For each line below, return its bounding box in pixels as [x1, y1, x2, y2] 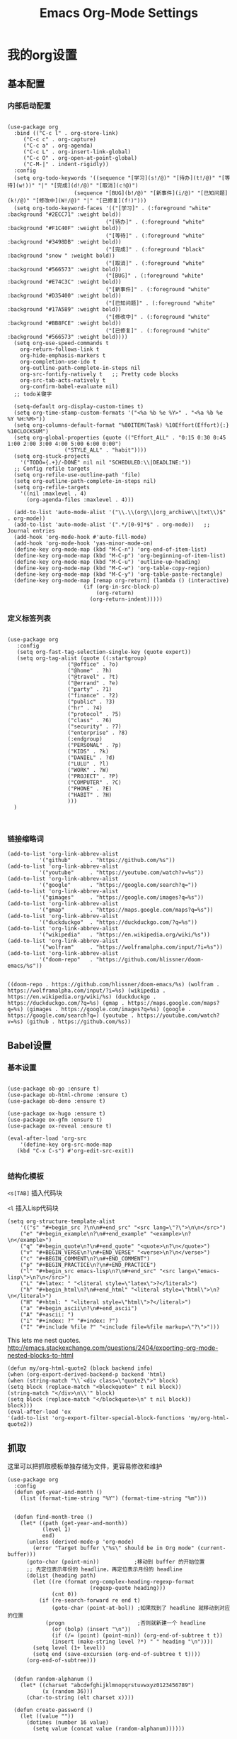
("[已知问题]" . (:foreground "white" [105, 300, 216, 307]
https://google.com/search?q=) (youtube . [7, 1012, 134, 1020]
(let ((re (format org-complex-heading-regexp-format [33, 1579, 195, 1586]
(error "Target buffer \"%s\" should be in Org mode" [33, 1544, 195, 1552]
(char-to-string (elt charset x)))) [25, 1694, 134, 1701]
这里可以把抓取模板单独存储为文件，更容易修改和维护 [7, 1462, 163, 1471]
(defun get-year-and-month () [13, 1489, 103, 1496]
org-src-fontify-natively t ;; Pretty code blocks [20, 371, 179, 378]
